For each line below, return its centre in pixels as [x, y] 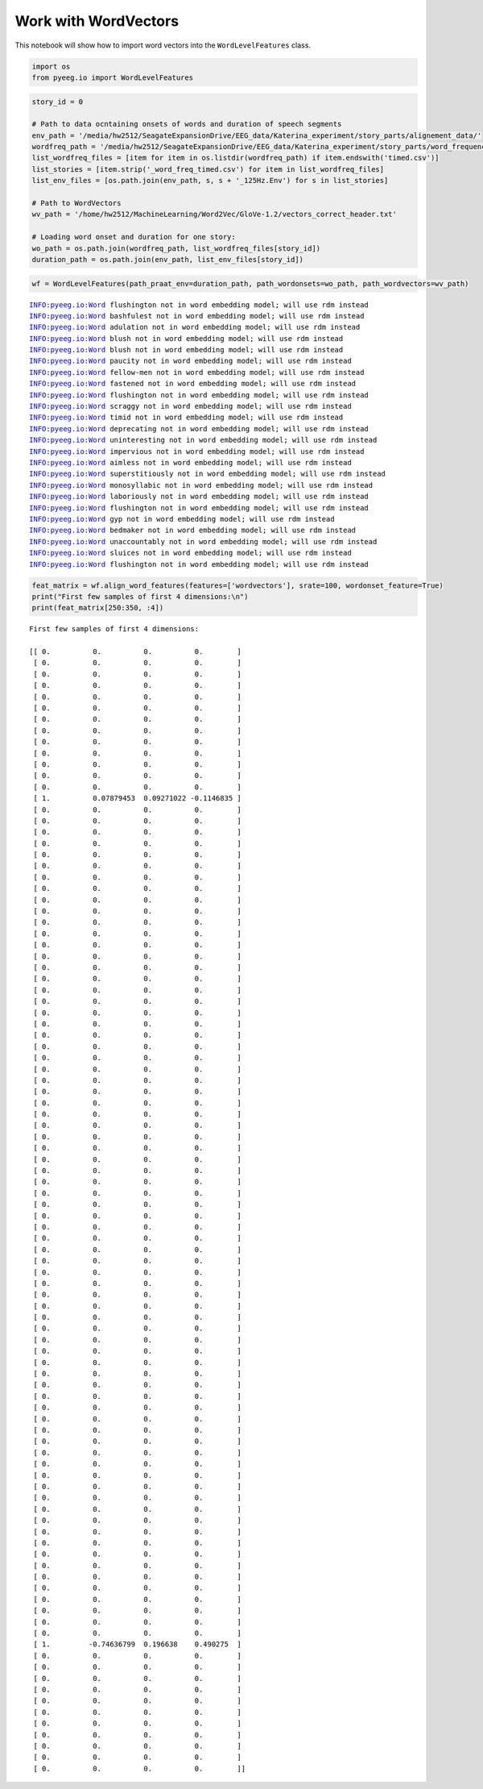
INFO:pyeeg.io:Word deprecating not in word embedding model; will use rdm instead [199, 429]
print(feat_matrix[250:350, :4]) [98, 608]
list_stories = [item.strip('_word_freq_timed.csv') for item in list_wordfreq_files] [208, 169]
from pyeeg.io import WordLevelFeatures [112, 77]
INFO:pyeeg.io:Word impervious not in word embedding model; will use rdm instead [197, 451]
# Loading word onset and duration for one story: [134, 237]
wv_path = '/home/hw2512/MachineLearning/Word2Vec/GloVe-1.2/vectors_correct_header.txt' [215, 214]
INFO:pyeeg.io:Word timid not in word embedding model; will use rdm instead [186, 418]
